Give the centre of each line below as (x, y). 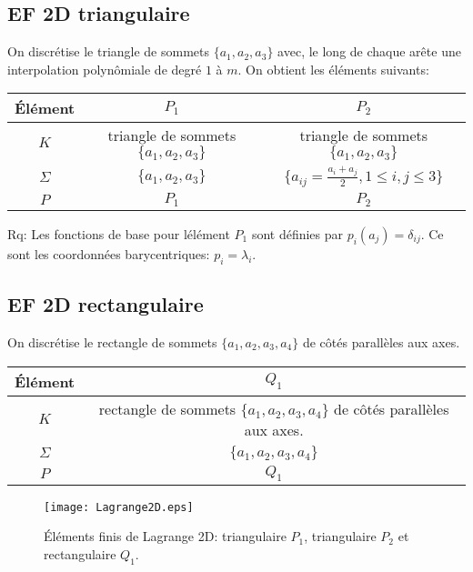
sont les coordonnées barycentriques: (109, 253)
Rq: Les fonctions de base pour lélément (119, 233)
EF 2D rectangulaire (106, 304)
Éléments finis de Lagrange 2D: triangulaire (165, 536)
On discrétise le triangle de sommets (109, 51)
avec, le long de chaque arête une (369, 51)
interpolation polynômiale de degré (105, 69)
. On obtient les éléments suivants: (333, 69)
